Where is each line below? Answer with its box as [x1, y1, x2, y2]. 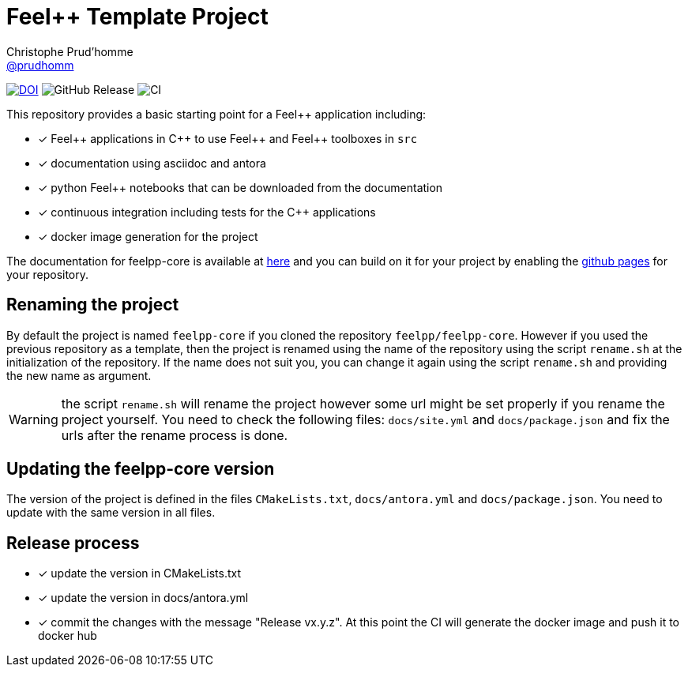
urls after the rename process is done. [61, 427, 288, 443]
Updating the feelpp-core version [6, 459, 275, 479]
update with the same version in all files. [6, 506, 216, 520]
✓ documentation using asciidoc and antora [38, 156, 266, 170]
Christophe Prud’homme [6, 44, 133, 58]
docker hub [38, 629, 97, 643]
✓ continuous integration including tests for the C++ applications [38, 205, 376, 219]
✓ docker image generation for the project [38, 229, 258, 243]
